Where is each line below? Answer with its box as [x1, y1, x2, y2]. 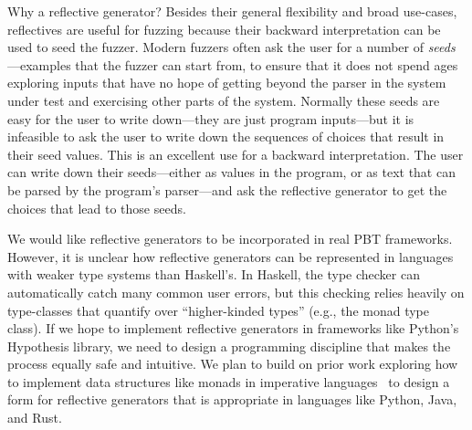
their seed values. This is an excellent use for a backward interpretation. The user [7, 144, 464, 163]
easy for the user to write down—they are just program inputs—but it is [7, 109, 414, 128]
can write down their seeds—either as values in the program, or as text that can [7, 163, 456, 182]
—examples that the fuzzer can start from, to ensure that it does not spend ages [7, 55, 458, 74]
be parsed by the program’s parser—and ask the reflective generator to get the [7, 180, 447, 199]
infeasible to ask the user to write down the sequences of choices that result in [7, 127, 445, 146]
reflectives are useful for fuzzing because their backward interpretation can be [7, 19, 441, 38]
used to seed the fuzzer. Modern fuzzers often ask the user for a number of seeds [7, 37, 456, 57]
